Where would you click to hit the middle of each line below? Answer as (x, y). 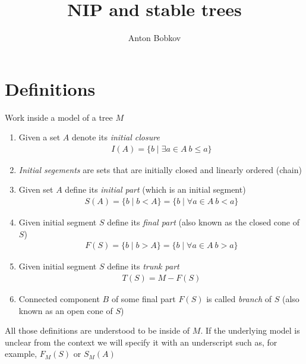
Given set (36, 189)
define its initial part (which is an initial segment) (155, 189)
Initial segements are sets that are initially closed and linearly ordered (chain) (160, 169)
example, (21, 354)
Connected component (59, 298)
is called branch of (239, 298)
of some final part (143, 298)
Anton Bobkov (154, 38)
